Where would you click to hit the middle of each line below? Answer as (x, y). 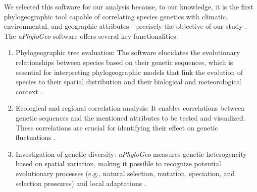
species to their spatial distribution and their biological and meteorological (129, 82)
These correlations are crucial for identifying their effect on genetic (117, 127)
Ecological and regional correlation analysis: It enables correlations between (130, 108)
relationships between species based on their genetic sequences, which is (124, 62)
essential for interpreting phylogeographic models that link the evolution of (129, 72)
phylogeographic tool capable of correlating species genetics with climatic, (116, 16)
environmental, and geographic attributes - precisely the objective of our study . (126, 26)
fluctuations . (36, 137)
